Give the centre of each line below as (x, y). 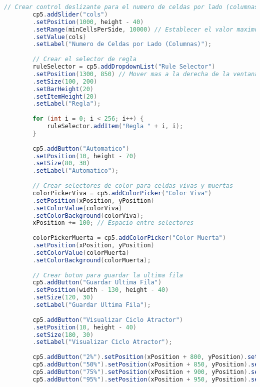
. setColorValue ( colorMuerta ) (81, 253)
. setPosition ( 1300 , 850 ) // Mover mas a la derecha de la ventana (145, 74)
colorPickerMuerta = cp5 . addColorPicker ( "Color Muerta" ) (129, 238)
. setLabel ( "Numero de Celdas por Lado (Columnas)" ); (122, 44)
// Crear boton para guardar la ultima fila (108, 275)
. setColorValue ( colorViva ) (77, 208)
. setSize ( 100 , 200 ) (65, 81)
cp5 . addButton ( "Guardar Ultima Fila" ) (97, 283)
